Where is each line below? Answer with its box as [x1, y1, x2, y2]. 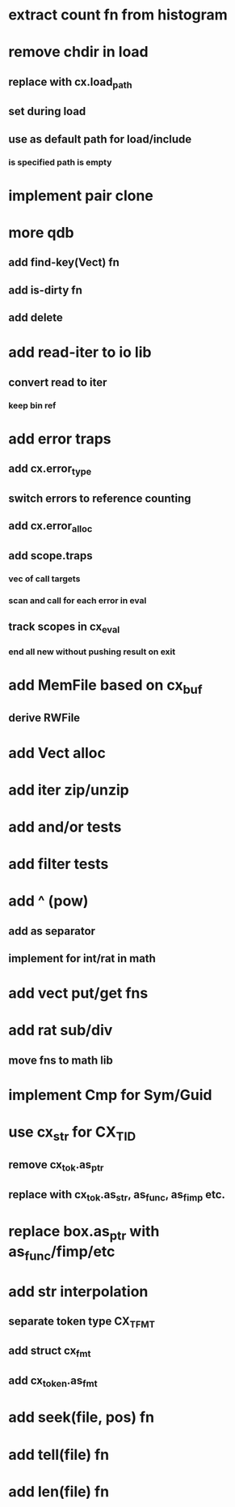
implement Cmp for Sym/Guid [8, 1086, 212, 1104]
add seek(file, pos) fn [8, 1408, 155, 1427]
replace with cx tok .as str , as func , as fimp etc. [8, 1188, 226, 1203]
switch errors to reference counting [8, 491, 191, 505]
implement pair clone [8, 186, 153, 204]
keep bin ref [8, 400, 57, 411]
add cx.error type [8, 462, 92, 477]
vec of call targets [8, 573, 81, 584]
